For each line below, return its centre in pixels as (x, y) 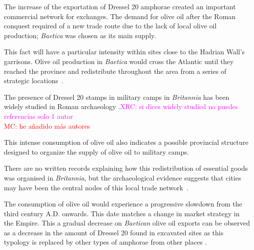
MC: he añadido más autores (47, 125)
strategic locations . (34, 80)
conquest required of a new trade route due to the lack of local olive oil (110, 26)
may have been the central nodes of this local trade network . (96, 187)
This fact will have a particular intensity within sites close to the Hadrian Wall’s (124, 52)
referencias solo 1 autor (39, 116)
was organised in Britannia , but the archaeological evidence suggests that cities (123, 177)
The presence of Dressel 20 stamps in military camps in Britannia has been (117, 97)
